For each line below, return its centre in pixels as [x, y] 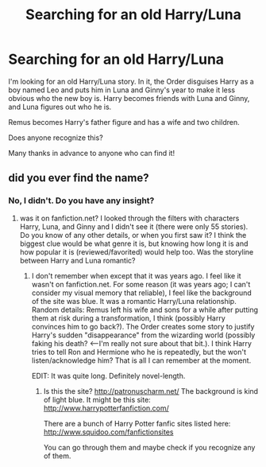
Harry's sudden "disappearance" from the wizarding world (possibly [143, 335]
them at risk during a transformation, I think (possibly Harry [129, 318]
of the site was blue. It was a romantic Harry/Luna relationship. [134, 301]
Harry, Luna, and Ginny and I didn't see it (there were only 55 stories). [134, 226]
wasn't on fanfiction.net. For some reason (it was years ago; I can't [141, 284]
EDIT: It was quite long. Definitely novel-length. [108, 376]
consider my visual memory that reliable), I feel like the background [141, 293]
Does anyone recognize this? [56, 138]
